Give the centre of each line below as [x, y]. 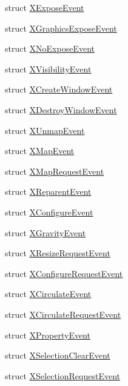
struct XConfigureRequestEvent [64, 273]
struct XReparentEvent [48, 191]
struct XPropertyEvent [48, 335]
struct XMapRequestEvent [55, 171]
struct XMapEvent [40, 151]
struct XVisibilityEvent [48, 68]
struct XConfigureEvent [49, 212]
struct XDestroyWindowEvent [61, 109]
